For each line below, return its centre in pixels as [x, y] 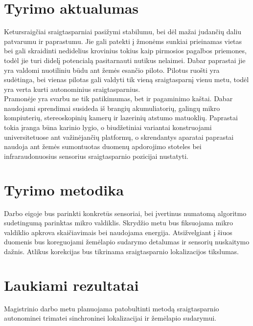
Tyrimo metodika [64, 189]
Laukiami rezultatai [71, 285]
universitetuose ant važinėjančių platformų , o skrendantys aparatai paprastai [119, 137]
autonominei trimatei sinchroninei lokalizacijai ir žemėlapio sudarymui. [110, 318]
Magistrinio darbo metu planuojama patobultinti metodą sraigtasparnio [112, 308]
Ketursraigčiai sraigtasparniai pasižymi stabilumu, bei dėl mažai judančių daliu [123, 32]
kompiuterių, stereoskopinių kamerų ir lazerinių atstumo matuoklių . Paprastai [121, 118]
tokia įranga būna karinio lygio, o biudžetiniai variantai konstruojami [108, 127]
